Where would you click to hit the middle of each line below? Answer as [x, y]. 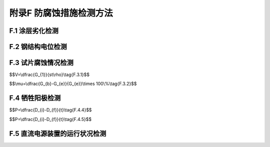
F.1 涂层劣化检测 [34, 31]
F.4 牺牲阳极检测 [35, 98]
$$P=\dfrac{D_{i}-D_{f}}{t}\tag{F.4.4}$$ [50, 110]
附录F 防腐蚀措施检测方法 [61, 13]
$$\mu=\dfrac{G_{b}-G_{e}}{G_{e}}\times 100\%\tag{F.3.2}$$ [73, 84]
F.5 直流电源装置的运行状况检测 [58, 133]
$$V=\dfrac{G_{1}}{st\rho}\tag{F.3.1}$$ [49, 74]
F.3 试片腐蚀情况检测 [41, 63]
